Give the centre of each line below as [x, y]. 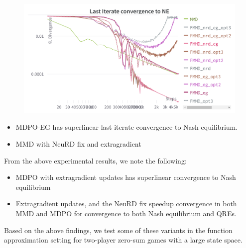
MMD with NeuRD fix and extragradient [78, 144]
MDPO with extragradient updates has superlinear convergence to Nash [126, 177]
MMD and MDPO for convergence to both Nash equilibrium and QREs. [126, 213]
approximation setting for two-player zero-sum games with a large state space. [123, 240]
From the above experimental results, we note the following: [95, 160]
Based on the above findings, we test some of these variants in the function [118, 230]
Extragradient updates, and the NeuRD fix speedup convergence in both [126, 204]
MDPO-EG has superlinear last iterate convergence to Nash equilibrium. [127, 127]
